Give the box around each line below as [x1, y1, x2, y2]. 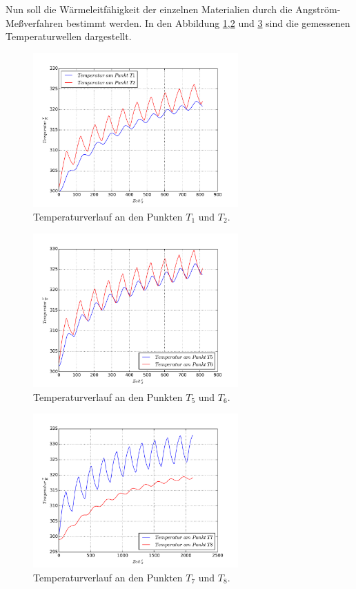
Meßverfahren [6, 15, 63, 30]
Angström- [295, 2, 341, 16]
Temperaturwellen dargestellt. [6, 29, 132, 44]
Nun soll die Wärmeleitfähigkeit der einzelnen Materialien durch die [6, 2, 293, 16]
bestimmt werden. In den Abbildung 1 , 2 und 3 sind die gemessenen [66, 15, 350, 30]
